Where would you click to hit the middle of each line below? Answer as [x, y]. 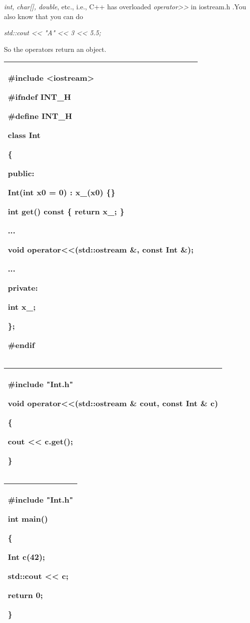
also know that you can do [44, 16]
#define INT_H [40, 116]
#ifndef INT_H [40, 97]
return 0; [25, 595]
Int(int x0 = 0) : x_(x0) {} [62, 192]
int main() [28, 519]
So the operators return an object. [55, 49]
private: [23, 288]
